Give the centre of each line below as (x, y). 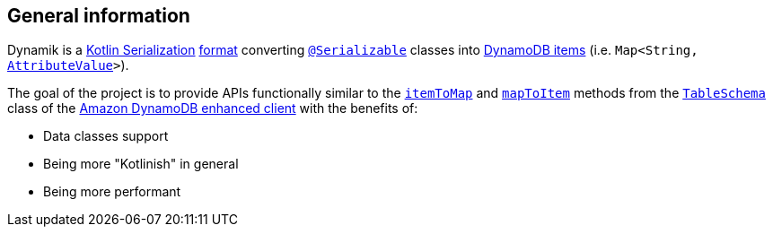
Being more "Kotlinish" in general (141, 164)
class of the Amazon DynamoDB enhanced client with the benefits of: (213, 108)
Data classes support (106, 136)
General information (99, 16)
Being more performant (112, 192)
